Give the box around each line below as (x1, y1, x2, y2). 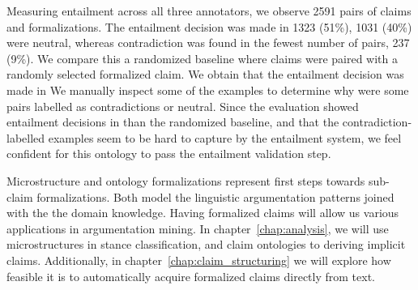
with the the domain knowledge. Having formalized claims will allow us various (6, 204, 399, 221)
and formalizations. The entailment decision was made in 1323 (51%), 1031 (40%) (6, 18, 412, 35)
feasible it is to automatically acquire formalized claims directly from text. (6, 267, 375, 284)
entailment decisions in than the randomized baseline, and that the (6, 113, 339, 130)
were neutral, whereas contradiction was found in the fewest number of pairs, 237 (6, 34, 410, 51)
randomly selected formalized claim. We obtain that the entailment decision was (6, 66, 404, 83)
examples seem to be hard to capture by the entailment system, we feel (48, 129, 402, 146)
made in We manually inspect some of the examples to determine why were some (6, 81, 409, 98)
